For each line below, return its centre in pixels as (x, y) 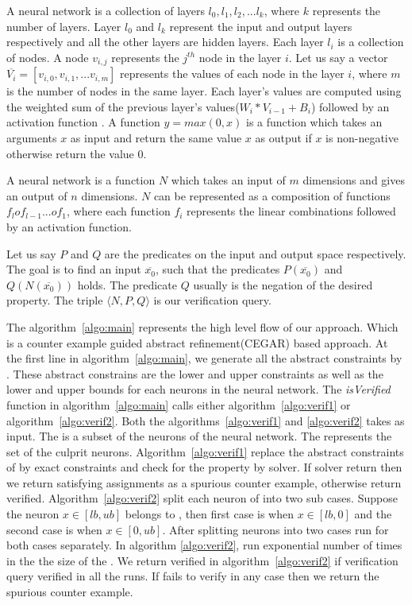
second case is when (54, 529)
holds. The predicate (127, 284)
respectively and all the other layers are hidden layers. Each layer (165, 42)
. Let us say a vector (338, 57)
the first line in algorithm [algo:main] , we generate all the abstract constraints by (204, 358)
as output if (283, 138)
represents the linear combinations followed (291, 211)
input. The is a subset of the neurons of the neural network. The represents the (199, 436)
